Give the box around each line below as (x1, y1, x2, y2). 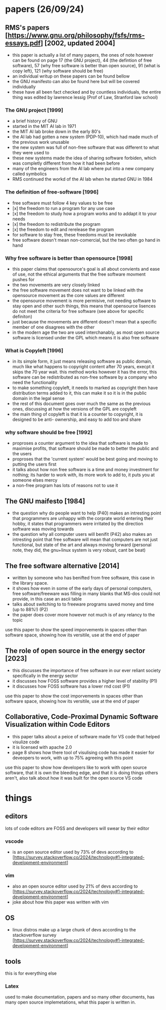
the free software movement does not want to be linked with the (12, 287, 144, 293)
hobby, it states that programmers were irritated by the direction (12, 521, 144, 527)
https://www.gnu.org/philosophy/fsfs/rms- (7, 31, 145, 39)
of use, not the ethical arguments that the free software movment (12, 271, 146, 277)
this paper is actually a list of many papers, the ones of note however (12, 52, 154, 58)
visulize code (12, 739, 40, 745)
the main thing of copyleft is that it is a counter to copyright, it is (12, 411, 143, 417)
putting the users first (12, 461, 57, 467)
